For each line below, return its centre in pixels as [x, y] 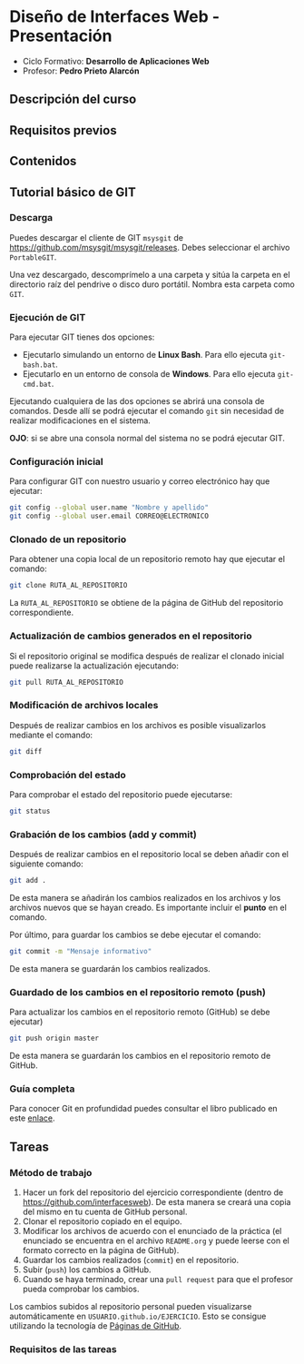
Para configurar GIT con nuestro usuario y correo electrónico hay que [140, 481]
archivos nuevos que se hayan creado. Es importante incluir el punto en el [148, 907]
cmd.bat [37, 385]
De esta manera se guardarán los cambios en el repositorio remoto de [140, 1056]
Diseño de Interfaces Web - [115, 17]
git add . [28, 881]
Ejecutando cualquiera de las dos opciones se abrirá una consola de [137, 401]
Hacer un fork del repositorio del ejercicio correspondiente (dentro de [153, 1192]
